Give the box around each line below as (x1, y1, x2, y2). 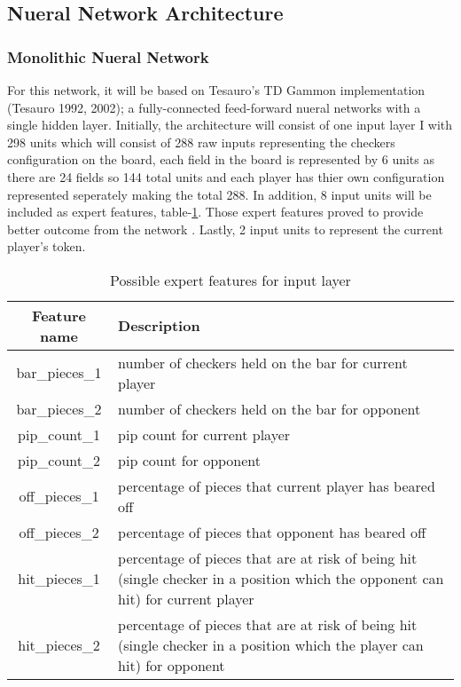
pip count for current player (118, 423, 291, 445)
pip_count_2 (18, 449, 100, 470)
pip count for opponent (118, 449, 262, 470)
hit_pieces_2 (18, 634, 100, 655)
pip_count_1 (18, 423, 100, 445)
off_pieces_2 (19, 521, 99, 542)
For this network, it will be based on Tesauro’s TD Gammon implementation (7, 81, 426, 99)
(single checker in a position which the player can (118, 634, 424, 655)
